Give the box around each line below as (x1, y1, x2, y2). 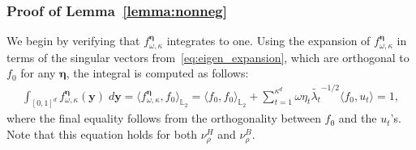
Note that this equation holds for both (6, 126, 198, 143)
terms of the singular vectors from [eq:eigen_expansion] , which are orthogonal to (6, 48, 410, 65)
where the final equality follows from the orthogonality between (6, 110, 321, 127)
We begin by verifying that (6, 32, 140, 49)
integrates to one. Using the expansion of (166, 32, 371, 49)
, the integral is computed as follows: (66, 65, 249, 81)
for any (20, 65, 56, 81)
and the (338, 110, 377, 127)
